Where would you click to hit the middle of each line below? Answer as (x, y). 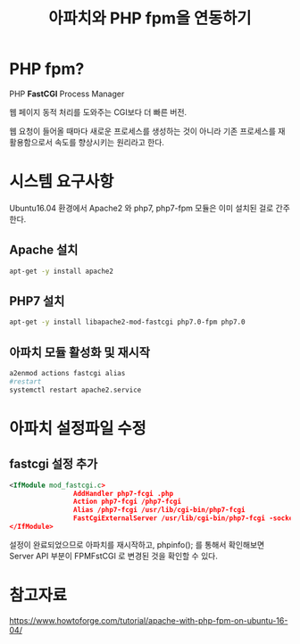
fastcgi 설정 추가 (54, 464)
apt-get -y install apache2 (62, 271)
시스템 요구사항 (62, 182)
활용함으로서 (31, 142)
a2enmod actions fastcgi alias (67, 374)
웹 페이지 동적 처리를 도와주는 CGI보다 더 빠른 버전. (98, 111)
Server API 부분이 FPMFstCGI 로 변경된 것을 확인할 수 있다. (114, 556)
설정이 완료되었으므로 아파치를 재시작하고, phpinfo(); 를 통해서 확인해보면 (137, 544)
